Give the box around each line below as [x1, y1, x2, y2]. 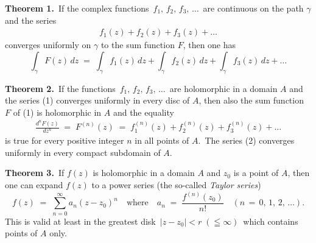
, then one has [183, 38, 236, 51]
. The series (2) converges [198, 134, 295, 147]
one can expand [5, 178, 63, 191]
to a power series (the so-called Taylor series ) [91, 178, 261, 191]
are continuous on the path [203, 2, 304, 14]
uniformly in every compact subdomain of [5, 146, 161, 158]
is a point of [233, 166, 279, 179]
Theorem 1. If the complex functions [5, 2, 149, 14]
